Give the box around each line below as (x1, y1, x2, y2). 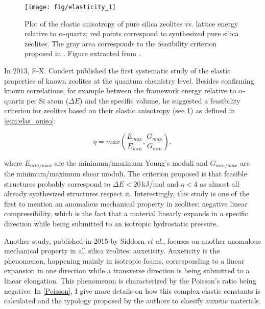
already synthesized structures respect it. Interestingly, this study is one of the (4, 188, 249, 199)
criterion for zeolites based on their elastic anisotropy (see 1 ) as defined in (4, 105, 235, 116)
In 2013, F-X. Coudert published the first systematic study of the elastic (4, 65, 231, 76)
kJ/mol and (141, 178, 179, 189)
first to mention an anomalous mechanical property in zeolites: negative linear (4, 198, 248, 209)
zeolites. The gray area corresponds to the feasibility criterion (25, 38, 217, 48)
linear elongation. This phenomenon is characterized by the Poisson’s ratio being (4, 275, 256, 286)
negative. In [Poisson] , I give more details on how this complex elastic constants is (4, 285, 260, 296)
